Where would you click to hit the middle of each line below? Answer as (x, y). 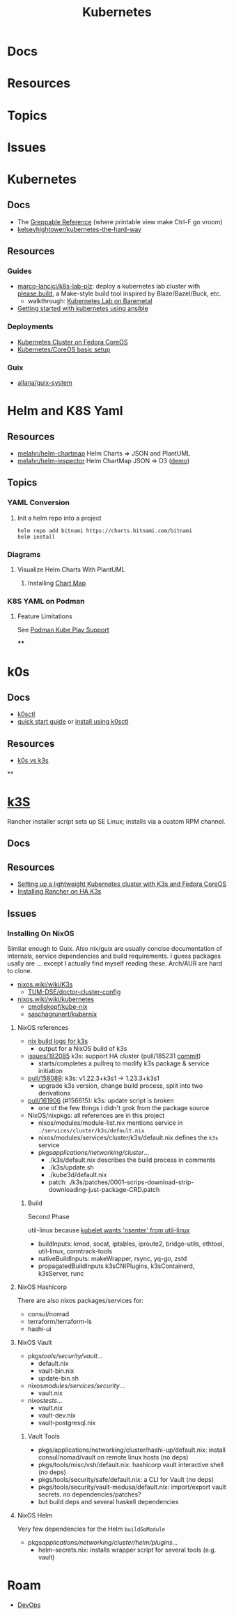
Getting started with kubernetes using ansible (83, 309)
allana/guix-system (45, 383)
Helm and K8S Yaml (65, 411)
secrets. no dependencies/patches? (89, 1494)
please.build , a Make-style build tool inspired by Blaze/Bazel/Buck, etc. (119, 293)
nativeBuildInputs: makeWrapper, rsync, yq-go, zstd (112, 1258)
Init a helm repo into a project (60, 518)
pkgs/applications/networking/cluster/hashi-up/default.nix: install (132, 1450)
